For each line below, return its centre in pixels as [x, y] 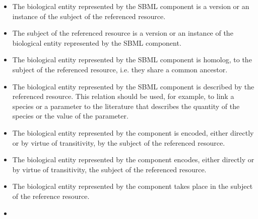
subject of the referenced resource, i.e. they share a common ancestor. [120, 69]
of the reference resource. [51, 196]
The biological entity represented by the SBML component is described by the [133, 86]
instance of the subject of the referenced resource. [89, 16]
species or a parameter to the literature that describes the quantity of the [126, 106]
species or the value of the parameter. [70, 116]
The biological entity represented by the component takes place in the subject [133, 186]
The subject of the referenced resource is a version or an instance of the [123, 33]
